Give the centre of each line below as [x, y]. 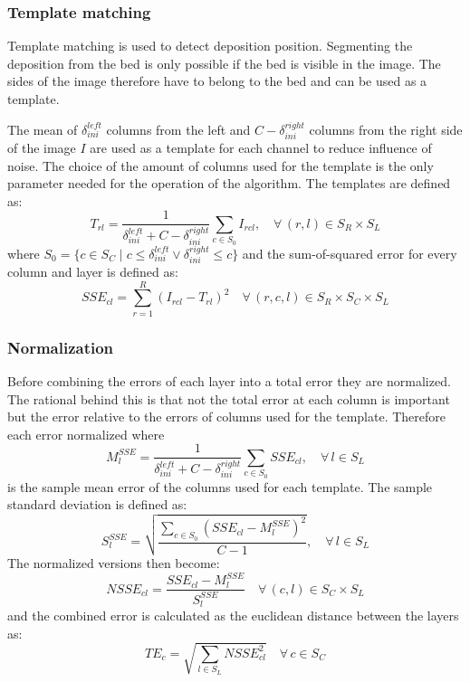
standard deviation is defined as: [97, 504]
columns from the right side [386, 129]
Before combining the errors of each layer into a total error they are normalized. [229, 380]
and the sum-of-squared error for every [350, 253]
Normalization [61, 347]
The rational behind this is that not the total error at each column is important [229, 398]
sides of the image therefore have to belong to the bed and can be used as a [217, 81]
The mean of [43, 129]
